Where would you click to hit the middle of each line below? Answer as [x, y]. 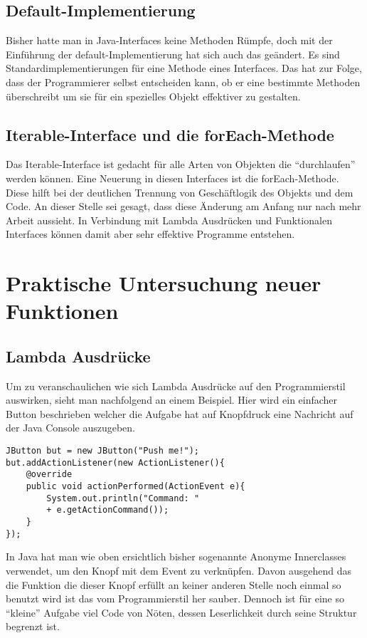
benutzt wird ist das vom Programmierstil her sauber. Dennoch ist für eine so [175, 598]
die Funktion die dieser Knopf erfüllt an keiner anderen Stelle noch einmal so [174, 584]
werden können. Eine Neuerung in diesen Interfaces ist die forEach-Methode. [172, 178]
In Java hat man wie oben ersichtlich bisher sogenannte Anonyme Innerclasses [176, 556]
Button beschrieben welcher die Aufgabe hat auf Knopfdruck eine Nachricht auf [180, 413]
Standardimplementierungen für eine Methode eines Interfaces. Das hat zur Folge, [184, 68]
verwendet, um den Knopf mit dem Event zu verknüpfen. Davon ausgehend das [179, 570]
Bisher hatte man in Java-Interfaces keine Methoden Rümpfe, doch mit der [169, 40]
